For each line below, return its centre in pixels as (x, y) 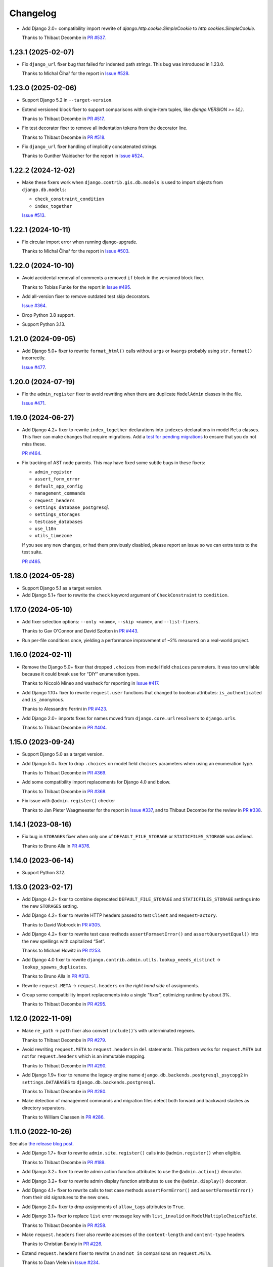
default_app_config (59, 486)
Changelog (33, 13)
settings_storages (57, 515)
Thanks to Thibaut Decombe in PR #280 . (64, 1091)
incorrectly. (34, 358)
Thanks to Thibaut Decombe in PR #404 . (64, 728)
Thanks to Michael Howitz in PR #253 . (62, 950)
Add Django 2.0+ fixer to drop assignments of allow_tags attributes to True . (103, 1207)
